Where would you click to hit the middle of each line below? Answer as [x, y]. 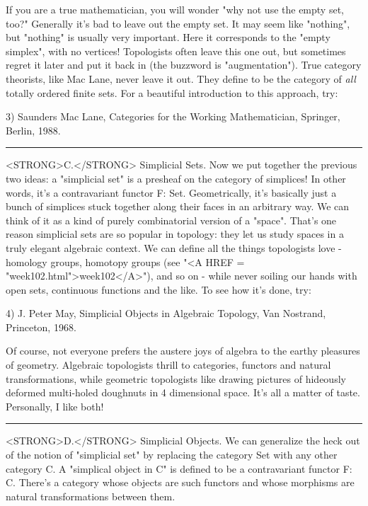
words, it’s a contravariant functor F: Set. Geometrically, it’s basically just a [171, 192]
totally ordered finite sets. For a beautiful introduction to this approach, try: [172, 92]
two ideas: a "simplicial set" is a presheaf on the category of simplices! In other [176, 178]
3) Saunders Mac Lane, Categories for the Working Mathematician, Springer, [173, 116]
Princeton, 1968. [41, 327]
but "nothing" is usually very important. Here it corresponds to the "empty [168, 37]
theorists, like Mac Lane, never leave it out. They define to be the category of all [181, 78]
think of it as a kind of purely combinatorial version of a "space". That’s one [171, 220]
